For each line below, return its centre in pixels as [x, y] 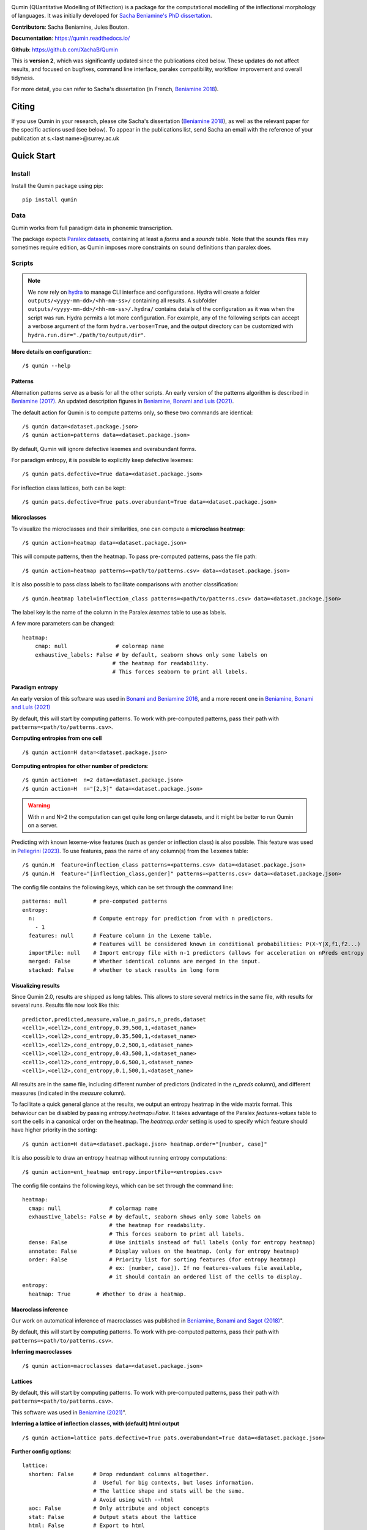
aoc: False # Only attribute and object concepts [119, 1508]
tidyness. [23, 78]
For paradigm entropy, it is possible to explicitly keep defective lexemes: [102, 460]
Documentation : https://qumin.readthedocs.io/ [71, 38]
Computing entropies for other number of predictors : [80, 766]
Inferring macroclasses [42, 1352]
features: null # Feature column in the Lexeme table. [120, 935]
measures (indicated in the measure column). [69, 1093]
